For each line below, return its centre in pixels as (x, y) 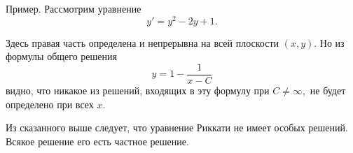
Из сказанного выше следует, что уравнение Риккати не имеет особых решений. (177, 127)
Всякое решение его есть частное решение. (97, 141)
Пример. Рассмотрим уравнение (74, 8)
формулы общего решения (61, 56)
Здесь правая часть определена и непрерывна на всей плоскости (143, 42)
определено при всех (50, 104)
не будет (328, 90)
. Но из (329, 42)
